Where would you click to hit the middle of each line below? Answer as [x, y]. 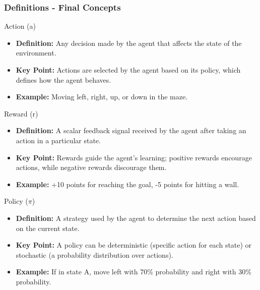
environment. [36, 53]
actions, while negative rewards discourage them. [91, 167]
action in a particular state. [58, 140]
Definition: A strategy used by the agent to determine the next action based [136, 218]
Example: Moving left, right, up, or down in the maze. [102, 97]
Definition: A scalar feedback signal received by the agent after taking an [131, 130]
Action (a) [20, 26]
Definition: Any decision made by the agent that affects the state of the [129, 43]
